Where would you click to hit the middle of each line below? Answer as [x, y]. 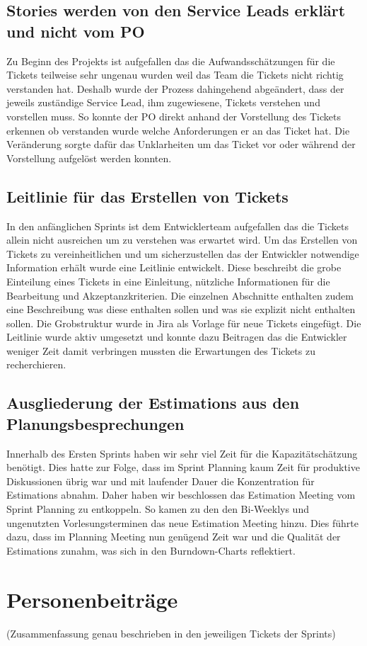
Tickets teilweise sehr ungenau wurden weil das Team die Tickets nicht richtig [175, 75]
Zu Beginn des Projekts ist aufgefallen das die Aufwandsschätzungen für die [171, 61]
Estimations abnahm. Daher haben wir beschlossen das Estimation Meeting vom [181, 495]
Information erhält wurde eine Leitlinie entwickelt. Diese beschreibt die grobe [174, 267]
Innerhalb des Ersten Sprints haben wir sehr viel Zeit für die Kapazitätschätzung [182, 453]
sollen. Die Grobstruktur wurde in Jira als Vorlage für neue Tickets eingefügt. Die [184, 323]
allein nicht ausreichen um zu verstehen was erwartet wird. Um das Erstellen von [182, 240]
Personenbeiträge [92, 599]
